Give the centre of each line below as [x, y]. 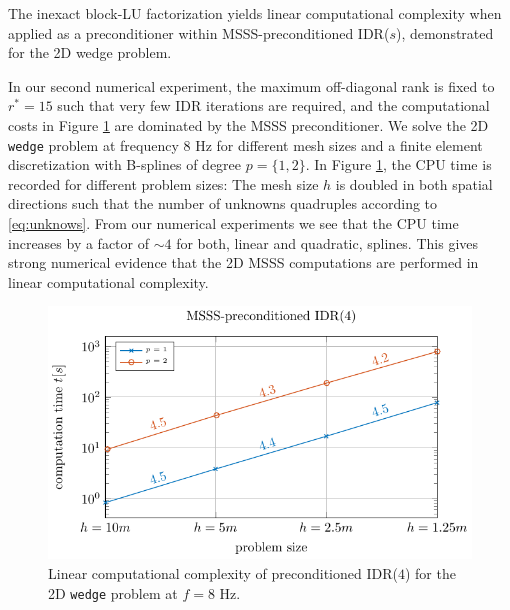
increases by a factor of [78, 242]
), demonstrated [444, 32]
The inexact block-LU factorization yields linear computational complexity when [255, 13]
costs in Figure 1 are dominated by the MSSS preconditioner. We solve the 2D [248, 124]
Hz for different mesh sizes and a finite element [339, 144]
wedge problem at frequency [93, 144]
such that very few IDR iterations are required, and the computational [273, 105]
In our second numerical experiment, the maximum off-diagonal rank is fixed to [251, 85]
